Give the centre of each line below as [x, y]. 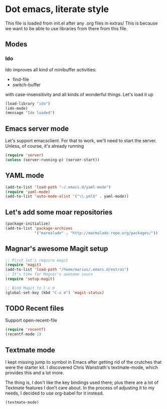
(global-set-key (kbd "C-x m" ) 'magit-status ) [55, 292]
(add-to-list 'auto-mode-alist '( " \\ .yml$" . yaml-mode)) [67, 196]
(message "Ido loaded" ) [30, 113]
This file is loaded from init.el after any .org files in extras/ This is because [81, 23]
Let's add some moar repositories [59, 212]
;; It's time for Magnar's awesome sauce [49, 274]
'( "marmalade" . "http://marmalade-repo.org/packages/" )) [96, 233]
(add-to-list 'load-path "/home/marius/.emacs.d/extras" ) [67, 270]
